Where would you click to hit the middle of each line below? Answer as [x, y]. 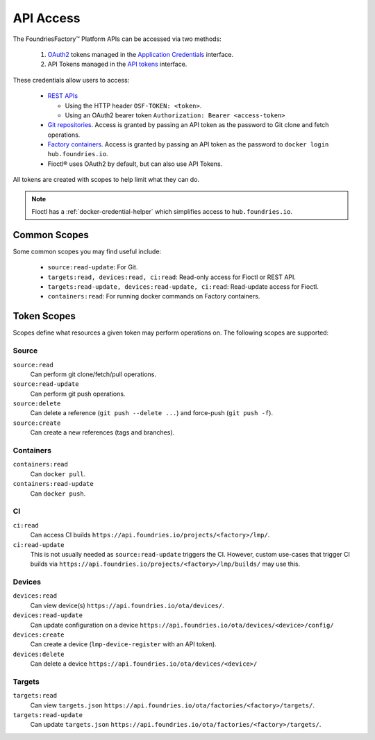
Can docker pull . [58, 474]
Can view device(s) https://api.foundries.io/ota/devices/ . [127, 605]
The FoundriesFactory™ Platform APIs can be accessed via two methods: [117, 39]
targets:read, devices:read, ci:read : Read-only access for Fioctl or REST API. [172, 277]
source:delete [37, 404]
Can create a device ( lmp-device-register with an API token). [123, 644]
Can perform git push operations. [78, 394]
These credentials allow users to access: [71, 80]
